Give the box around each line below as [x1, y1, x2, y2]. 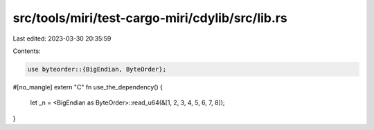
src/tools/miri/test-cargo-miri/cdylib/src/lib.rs [12, 10, 287, 25]
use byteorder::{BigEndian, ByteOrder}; [27, 65, 166, 73]
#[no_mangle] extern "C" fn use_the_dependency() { [12, 83, 163, 91]
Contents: [12, 47, 41, 55]
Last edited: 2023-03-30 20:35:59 [12, 34, 112, 43]
